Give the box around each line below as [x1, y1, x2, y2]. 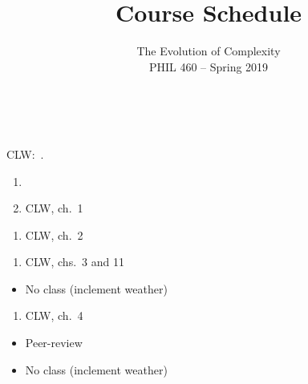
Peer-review [25, 334, 83, 351]
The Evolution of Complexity [136, 42, 281, 59]
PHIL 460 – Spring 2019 [148, 58, 269, 75]
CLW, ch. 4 [25, 307, 83, 324]
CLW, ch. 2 [25, 226, 83, 243]
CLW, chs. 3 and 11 [25, 253, 124, 270]
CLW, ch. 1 [25, 200, 83, 216]
